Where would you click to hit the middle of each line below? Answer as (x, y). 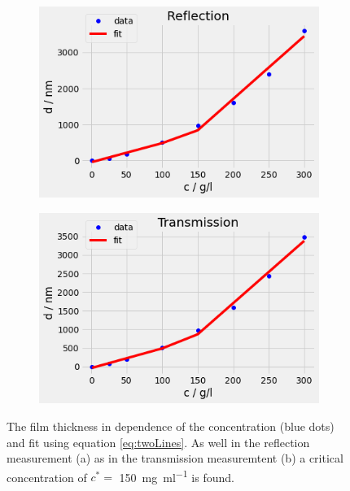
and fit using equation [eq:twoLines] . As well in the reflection (158, 442)
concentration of (47, 477)
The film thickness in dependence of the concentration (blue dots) (171, 426)
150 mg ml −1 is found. (177, 476)
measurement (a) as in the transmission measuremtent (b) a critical (175, 458)
